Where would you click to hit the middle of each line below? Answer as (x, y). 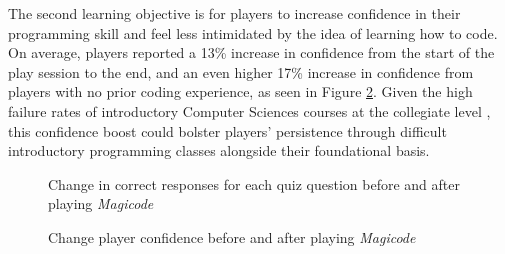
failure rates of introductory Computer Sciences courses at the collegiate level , (249, 110)
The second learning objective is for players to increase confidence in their (234, 13)
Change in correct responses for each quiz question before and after (254, 183)
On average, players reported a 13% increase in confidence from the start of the (251, 52)
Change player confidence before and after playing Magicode (232, 236)
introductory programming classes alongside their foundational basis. (219, 150)
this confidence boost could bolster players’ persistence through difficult (227, 130)
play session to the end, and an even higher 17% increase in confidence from (241, 71)
